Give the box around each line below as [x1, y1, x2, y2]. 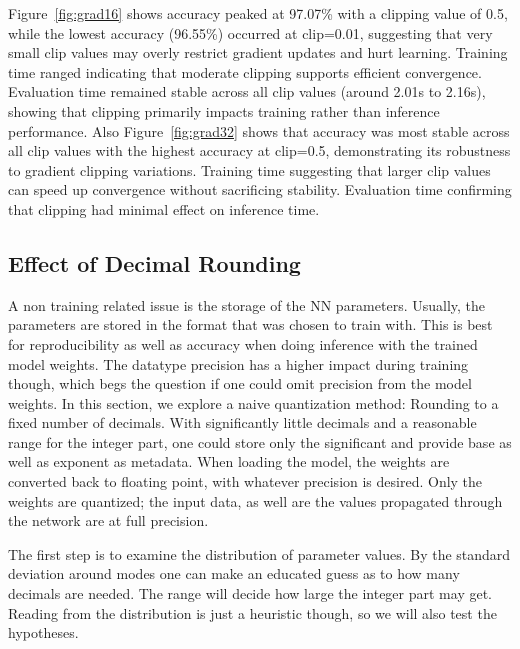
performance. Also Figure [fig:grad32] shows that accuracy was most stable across [8, 120, 510, 141]
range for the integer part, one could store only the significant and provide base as [8, 431, 512, 452]
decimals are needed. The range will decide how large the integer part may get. [8, 583, 492, 604]
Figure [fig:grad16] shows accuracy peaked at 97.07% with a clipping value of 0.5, [8, 3, 508, 23]
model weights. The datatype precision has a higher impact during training [8, 353, 469, 374]
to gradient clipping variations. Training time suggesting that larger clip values [8, 159, 491, 180]
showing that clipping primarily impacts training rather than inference [8, 100, 440, 121]
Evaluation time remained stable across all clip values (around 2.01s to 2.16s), [8, 81, 486, 102]
